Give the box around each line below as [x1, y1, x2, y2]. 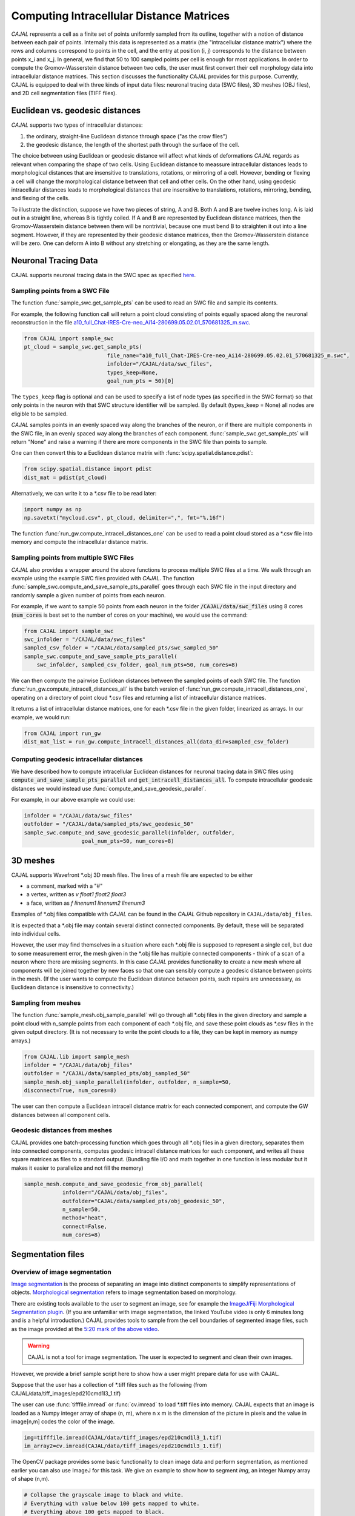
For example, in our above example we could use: [11, 796, 136, 803]
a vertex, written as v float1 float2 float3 [26, 891, 127, 898]
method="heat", [62, 1215, 107, 1221]
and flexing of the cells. [11, 195, 70, 202]
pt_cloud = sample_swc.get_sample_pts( [24, 343, 142, 350]
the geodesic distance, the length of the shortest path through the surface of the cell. [26, 141, 239, 148]
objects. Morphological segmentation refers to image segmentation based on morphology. [11, 1289, 237, 1296]
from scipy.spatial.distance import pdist [24, 466, 152, 472]
